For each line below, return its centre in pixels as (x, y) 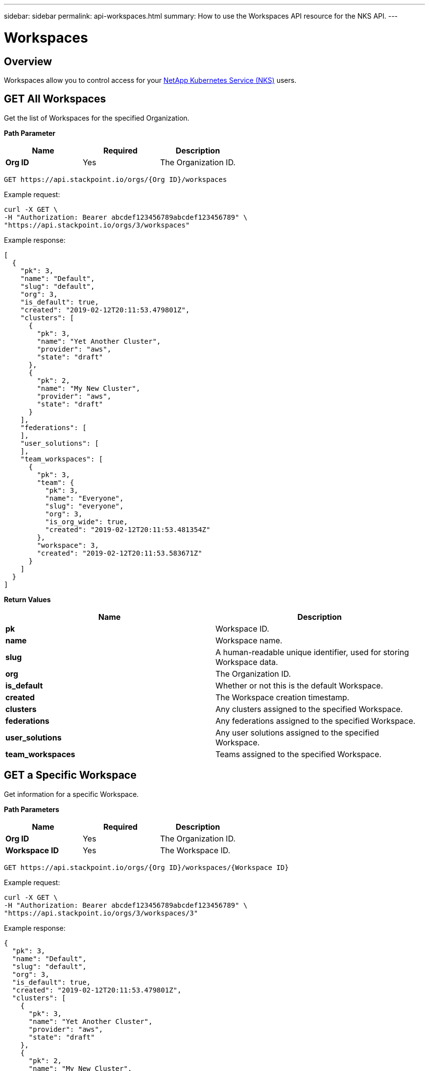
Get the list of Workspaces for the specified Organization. (97, 118)
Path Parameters (32, 809)
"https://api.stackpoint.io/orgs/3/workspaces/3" (101, 913)
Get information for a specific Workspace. (71, 794)
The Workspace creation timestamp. (283, 697)
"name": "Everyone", (84, 498)
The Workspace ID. (195, 850)
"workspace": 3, (68, 545)
